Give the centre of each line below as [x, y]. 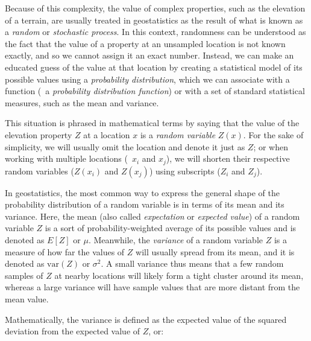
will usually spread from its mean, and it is [215, 251]
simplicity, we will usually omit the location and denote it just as [125, 146]
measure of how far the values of [65, 251]
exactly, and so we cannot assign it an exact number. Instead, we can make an [149, 55]
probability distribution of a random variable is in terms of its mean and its [145, 204]
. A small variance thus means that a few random [192, 263]
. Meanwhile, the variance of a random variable [175, 239]
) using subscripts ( [185, 170]
